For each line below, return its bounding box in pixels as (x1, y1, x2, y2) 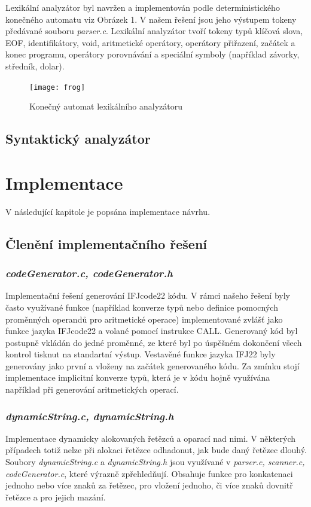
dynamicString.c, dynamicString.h (5, 408, 174, 423)
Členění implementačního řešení (5, 234, 208, 253)
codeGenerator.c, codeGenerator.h (5, 266, 173, 281)
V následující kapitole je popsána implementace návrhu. (5, 205, 211, 217)
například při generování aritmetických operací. (5, 383, 179, 396)
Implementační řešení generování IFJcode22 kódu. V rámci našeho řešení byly (5, 289, 290, 302)
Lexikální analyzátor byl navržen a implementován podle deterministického (5, 1, 280, 13)
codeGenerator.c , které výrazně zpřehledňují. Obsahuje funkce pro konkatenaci (5, 467, 293, 479)
